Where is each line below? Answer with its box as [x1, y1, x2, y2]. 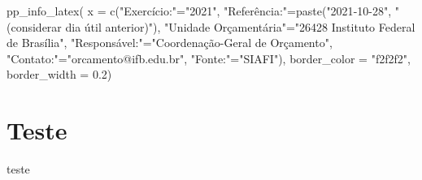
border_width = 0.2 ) [7, 66, 112, 83]
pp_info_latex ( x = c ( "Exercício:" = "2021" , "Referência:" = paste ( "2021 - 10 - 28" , [7, 2, 392, 19]
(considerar [7, 18, 62, 35]
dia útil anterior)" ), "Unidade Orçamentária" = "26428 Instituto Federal [65, 18, 415, 35]
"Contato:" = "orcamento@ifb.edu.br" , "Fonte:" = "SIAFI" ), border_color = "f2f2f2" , [7, 49, 411, 66]
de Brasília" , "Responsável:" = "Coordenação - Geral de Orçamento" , [7, 34, 333, 51]
